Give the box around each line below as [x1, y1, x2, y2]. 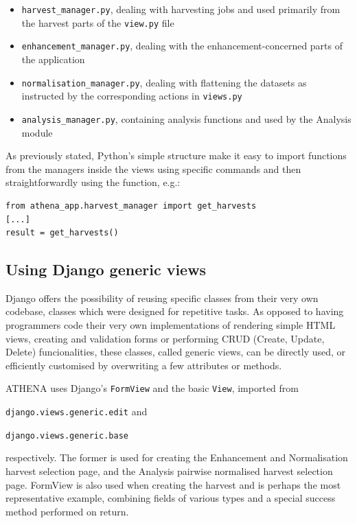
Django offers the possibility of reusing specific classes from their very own [5, 290, 319, 305]
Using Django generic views [5, 259, 207, 280]
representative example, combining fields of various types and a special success [5, 491, 336, 505]
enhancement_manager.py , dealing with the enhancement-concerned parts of [21, 38, 343, 53]
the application [21, 51, 85, 66]
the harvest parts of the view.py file [21, 15, 174, 30]
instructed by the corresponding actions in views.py [21, 89, 242, 103]
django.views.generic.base [5, 430, 128, 441]
